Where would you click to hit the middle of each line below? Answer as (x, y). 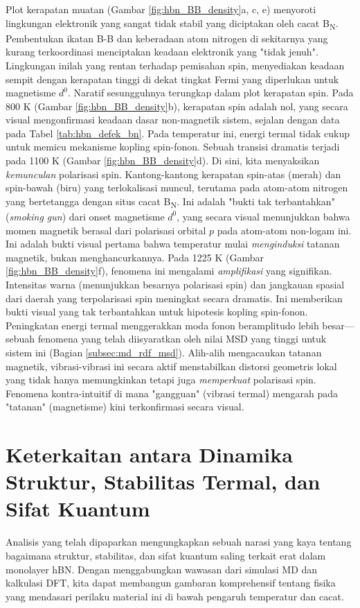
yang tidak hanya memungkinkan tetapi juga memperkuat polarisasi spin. (161, 380)
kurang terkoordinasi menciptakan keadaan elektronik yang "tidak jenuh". (162, 52)
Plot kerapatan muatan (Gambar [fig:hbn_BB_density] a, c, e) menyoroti (161, 9)
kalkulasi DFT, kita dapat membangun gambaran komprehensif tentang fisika (171, 583)
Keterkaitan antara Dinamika (149, 454)
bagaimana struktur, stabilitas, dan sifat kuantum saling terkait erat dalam (166, 555)
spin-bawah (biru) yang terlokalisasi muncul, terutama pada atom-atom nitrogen (177, 188)
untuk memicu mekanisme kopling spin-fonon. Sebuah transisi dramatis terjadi (173, 147)
